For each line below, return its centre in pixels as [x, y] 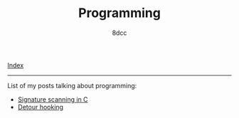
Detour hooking [41, 107]
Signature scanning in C [53, 99]
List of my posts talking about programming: [72, 85]
